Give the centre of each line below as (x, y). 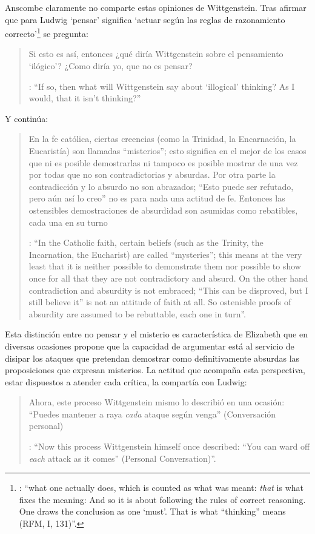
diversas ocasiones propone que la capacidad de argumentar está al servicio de (150, 346)
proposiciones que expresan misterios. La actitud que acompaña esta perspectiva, (155, 370)
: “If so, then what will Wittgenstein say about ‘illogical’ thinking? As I (162, 86)
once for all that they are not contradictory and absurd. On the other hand (168, 278)
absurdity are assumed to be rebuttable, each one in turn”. (137, 313)
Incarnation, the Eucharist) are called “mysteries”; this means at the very (165, 254)
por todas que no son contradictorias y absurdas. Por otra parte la (152, 174)
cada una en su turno (68, 222)
